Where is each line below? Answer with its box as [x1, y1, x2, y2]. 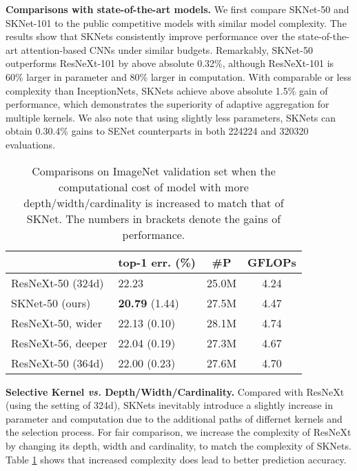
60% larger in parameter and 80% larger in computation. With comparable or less [6, 69, 351, 84]
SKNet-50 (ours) [11, 294, 91, 311]
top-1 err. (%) [118, 253, 196, 270]
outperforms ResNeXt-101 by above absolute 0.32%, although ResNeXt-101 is [6, 56, 334, 70]
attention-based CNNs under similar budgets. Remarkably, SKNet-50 [21, 42, 313, 57]
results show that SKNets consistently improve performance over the [6, 29, 295, 44]
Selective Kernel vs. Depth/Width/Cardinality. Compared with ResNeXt [6, 384, 345, 398]
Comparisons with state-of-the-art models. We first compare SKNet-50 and [6, 2, 349, 16]
